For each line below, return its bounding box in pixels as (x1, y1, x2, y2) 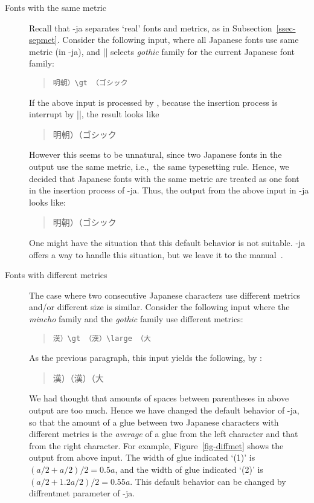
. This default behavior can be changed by (130, 475, 286, 487)
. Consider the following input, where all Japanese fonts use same (57, 33, 299, 46)
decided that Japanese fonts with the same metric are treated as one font (29, 172, 300, 184)
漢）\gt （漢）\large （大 (53, 334, 151, 343)
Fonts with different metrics (5, 268, 107, 281)
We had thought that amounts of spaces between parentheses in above (29, 392, 289, 404)
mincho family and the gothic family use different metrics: (29, 312, 243, 325)
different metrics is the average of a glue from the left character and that (29, 427, 298, 440)
